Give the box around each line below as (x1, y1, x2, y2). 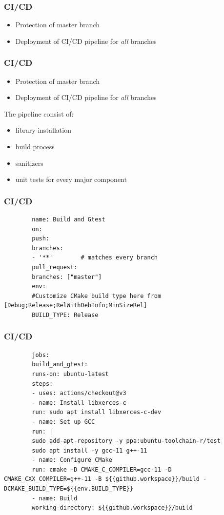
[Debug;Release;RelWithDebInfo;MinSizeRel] (4, 302, 147, 309)
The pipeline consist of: (4, 108, 74, 119)
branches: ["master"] (32, 273, 102, 280)
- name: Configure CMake (32, 456, 112, 464)
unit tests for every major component (15, 174, 127, 184)
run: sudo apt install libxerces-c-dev (32, 409, 162, 416)
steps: (32, 380, 53, 387)
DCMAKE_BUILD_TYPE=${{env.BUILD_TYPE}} (4, 485, 133, 493)
